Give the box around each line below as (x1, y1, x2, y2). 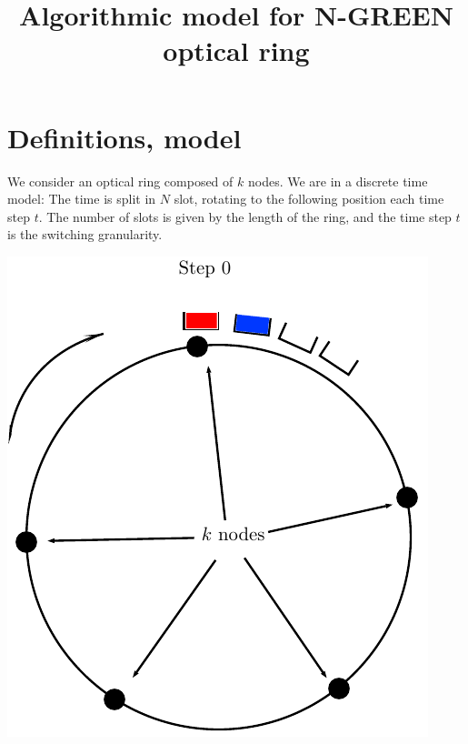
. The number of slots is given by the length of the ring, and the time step (38, 206, 452, 226)
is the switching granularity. (7, 225, 163, 244)
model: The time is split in (7, 189, 156, 208)
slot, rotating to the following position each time (174, 189, 444, 208)
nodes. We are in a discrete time (247, 171, 428, 190)
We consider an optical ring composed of (7, 171, 234, 190)
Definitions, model (7, 118, 242, 156)
